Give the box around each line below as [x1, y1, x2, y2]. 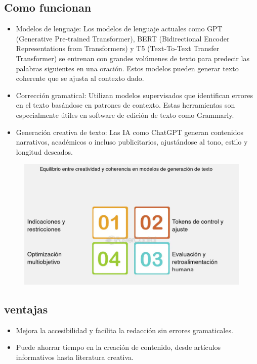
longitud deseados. [16, 146, 73, 157]
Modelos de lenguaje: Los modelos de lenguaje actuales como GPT [16, 23, 223, 34]
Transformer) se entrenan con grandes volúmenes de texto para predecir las [16, 53, 249, 63]
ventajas [4, 301, 48, 316]
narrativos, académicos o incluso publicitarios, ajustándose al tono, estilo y [16, 136, 248, 147]
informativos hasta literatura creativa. [16, 351, 134, 362]
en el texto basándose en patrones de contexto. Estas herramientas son [16, 100, 235, 110]
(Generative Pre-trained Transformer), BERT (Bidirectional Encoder [16, 33, 230, 43]
